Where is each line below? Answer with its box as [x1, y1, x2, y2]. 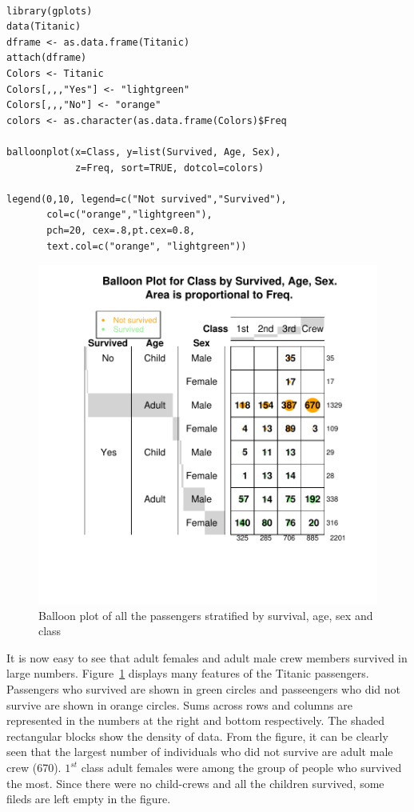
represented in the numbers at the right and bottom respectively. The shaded [6, 712, 385, 729]
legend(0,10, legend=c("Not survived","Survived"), [6, 193, 287, 205]
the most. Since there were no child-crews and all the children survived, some [6, 774, 384, 791]
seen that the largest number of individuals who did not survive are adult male [6, 743, 393, 760]
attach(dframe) [6, 52, 87, 64]
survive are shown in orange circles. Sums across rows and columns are [6, 696, 352, 713]
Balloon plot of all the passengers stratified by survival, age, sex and [38, 606, 373, 623]
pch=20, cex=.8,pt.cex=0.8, [46, 224, 196, 236]
